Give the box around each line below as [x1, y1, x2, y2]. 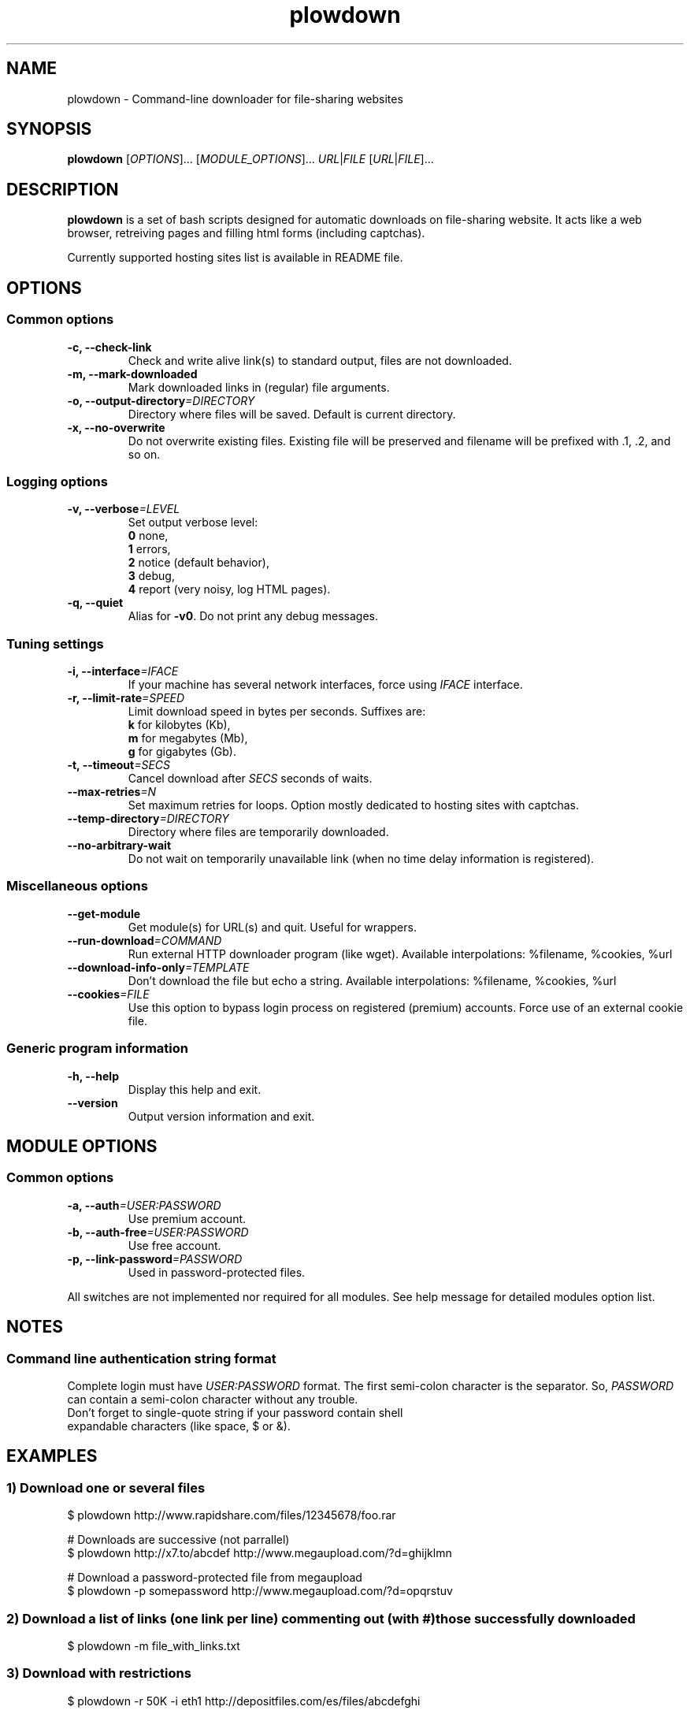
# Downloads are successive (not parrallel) [67, 1533, 290, 1547]
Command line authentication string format [6, 1350, 276, 1366]
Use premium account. [128, 1211, 247, 1225]
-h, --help [67, 1069, 119, 1083]
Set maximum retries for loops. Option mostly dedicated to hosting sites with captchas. [128, 798, 579, 812]
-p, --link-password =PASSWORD [67, 1251, 243, 1266]
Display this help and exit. [128, 1082, 262, 1096]
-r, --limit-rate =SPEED [67, 691, 185, 705]
